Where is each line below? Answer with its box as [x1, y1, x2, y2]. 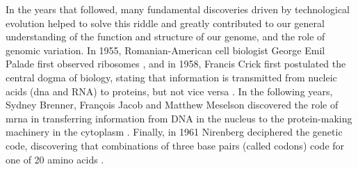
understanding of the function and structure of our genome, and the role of [6, 29, 325, 44]
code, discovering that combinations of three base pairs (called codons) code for [6, 138, 345, 152]
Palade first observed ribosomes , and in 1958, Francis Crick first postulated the [6, 56, 346, 71]
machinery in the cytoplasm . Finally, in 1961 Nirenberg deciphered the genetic [6, 124, 343, 139]
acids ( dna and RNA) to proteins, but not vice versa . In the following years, [6, 83, 333, 98]
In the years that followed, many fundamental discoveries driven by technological [6, 2, 350, 16]
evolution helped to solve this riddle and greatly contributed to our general [6, 15, 325, 30]
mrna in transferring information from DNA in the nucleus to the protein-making [6, 111, 352, 125]
